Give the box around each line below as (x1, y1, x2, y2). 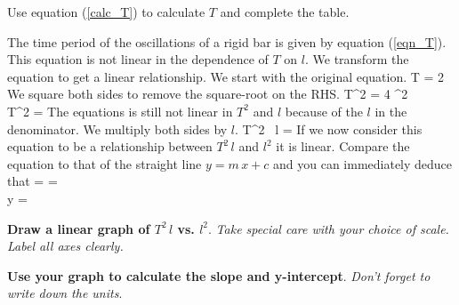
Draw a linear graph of (7, 219, 150, 237)
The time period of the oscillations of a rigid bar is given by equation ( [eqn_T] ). (7, 32, 447, 51)
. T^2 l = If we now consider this (235, 119, 423, 138)
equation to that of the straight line (7, 154, 202, 173)
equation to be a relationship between (7, 137, 213, 156)
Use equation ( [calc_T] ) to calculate (7, 3, 205, 20)
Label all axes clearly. (7, 237, 124, 255)
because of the (285, 101, 363, 120)
